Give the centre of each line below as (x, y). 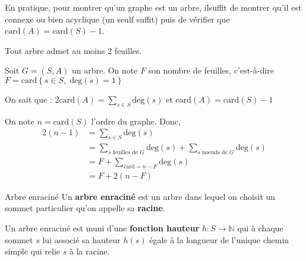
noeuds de (215, 152)
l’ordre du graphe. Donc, (136, 121)
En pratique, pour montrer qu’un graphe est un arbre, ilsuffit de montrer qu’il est (153, 7)
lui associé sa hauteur (81, 239)
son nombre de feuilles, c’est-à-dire (211, 70)
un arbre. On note (105, 70)
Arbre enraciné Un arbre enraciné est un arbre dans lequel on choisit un (140, 196)
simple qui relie (33, 251)
